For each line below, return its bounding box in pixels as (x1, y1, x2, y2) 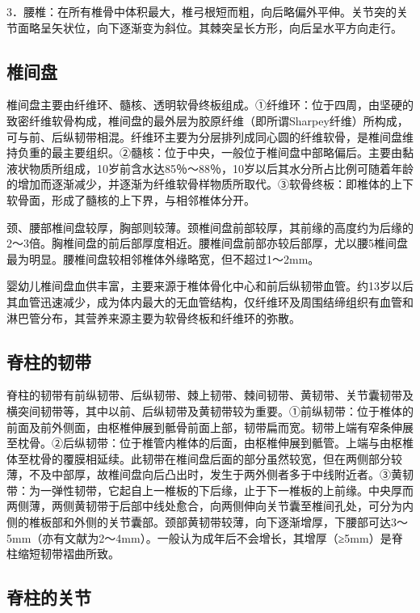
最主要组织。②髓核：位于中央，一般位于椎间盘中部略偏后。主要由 (51, 144, 402, 161)
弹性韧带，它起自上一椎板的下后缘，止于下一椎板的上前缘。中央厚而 (51, 481, 414, 498)
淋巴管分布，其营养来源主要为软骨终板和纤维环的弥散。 (6, 309, 300, 326)
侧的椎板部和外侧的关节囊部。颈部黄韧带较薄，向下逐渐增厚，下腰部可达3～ (6, 514, 408, 531)
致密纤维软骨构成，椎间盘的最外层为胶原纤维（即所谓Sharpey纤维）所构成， (6, 112, 409, 129)
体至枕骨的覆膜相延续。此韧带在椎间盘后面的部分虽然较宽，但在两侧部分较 (6, 450, 402, 467)
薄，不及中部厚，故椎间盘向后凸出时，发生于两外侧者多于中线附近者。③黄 (6, 466, 402, 483)
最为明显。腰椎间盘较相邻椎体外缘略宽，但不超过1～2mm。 (6, 250, 320, 267)
